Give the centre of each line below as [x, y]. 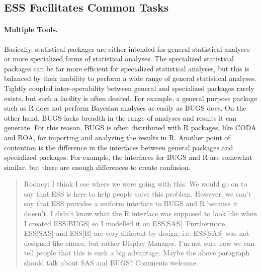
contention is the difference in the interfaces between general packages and [119, 147]
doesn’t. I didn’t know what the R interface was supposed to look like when [141, 213]
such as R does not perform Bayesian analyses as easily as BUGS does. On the [125, 108]
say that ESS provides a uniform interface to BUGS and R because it [131, 203]
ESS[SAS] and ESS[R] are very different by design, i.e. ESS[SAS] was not [137, 233]
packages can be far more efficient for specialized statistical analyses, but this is [127, 68]
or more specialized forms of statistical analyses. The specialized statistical [119, 59]
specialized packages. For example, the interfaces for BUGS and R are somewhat [128, 157]
